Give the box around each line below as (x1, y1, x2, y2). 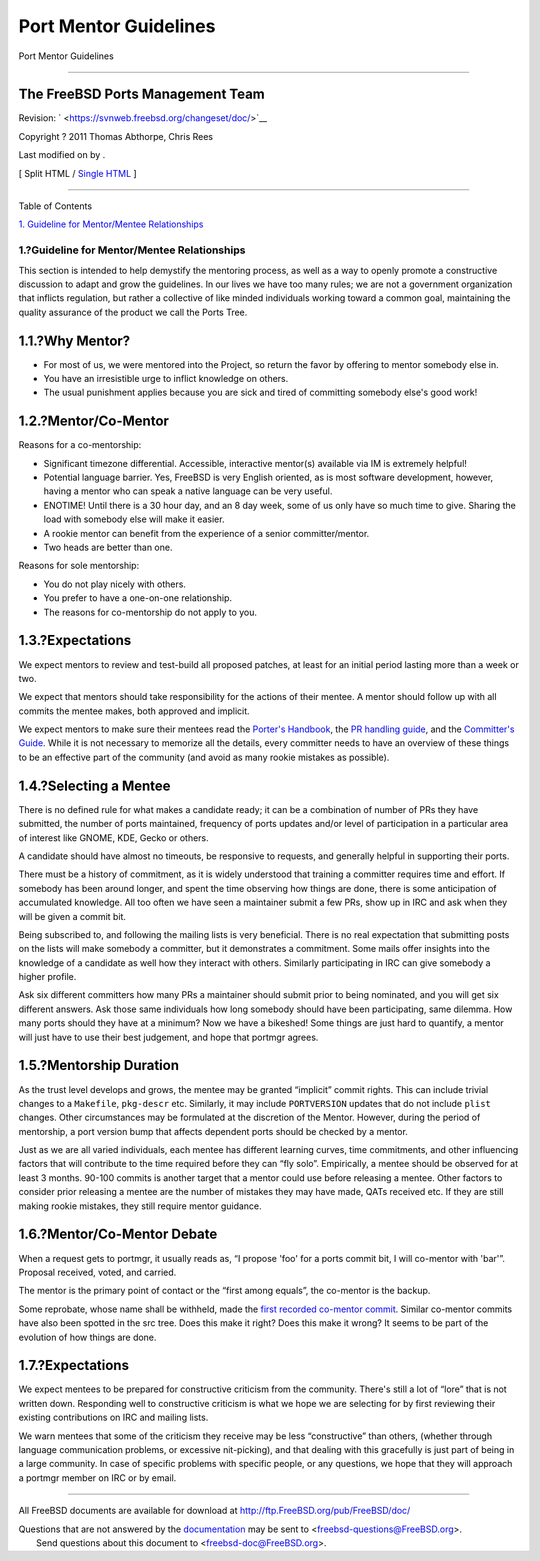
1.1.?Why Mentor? (18, 332, 131, 349)
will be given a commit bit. (18, 910, 127, 922)
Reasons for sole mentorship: (18, 560, 140, 572)
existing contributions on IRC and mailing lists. (18, 1411, 209, 1424)
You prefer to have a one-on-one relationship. (43, 592, 233, 604)
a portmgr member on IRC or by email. (18, 1471, 177, 1484)
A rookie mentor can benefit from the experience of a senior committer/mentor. (43, 527, 370, 539)
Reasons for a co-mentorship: (18, 439, 142, 451)
